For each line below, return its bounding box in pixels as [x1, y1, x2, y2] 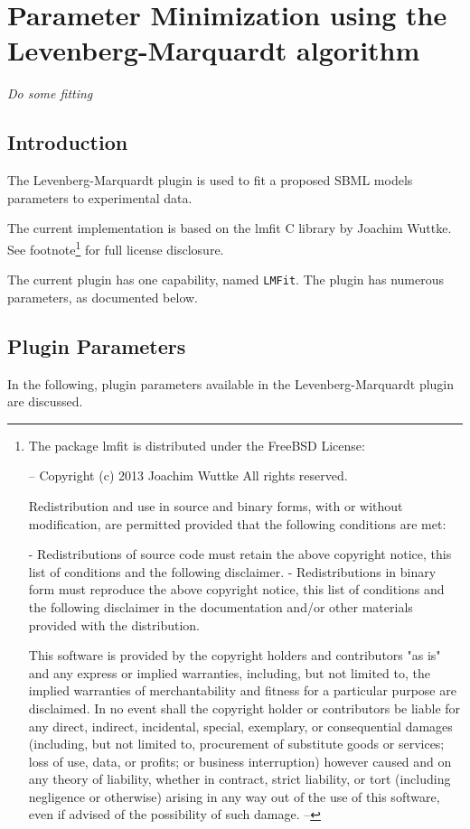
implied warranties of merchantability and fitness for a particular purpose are [28, 681, 456, 700]
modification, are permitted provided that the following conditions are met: [28, 514, 446, 533]
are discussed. [7, 392, 83, 411]
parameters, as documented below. [7, 287, 198, 306]
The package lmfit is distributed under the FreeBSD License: [28, 435, 365, 454]
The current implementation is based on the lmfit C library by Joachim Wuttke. [7, 219, 452, 238]
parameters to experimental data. [7, 188, 193, 207]
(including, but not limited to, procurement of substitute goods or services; [28, 734, 445, 753]
